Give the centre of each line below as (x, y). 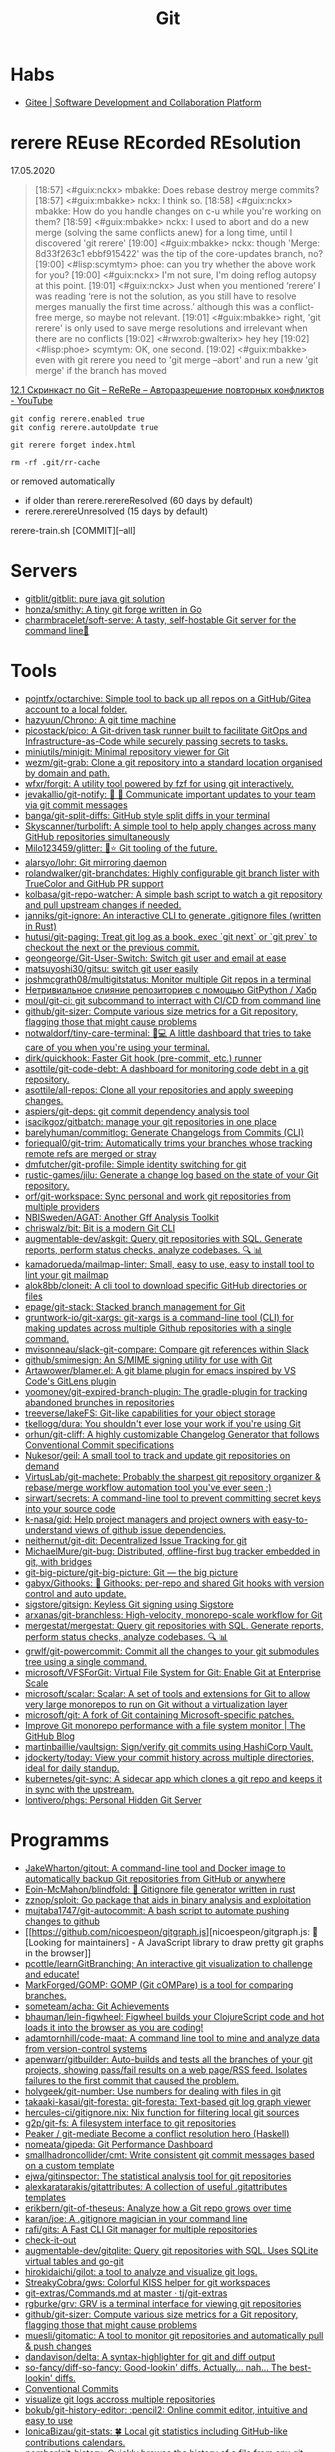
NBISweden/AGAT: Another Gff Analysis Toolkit (122, 1217)
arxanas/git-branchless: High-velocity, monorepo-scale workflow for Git (173, 1614)
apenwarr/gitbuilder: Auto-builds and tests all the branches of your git (168, 2059)
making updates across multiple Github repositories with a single (158, 1328)
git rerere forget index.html (73, 445)
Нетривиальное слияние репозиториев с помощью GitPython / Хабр (170, 989)
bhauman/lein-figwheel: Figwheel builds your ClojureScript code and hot (174, 2016)
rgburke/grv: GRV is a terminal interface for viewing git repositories (163, 2303)
